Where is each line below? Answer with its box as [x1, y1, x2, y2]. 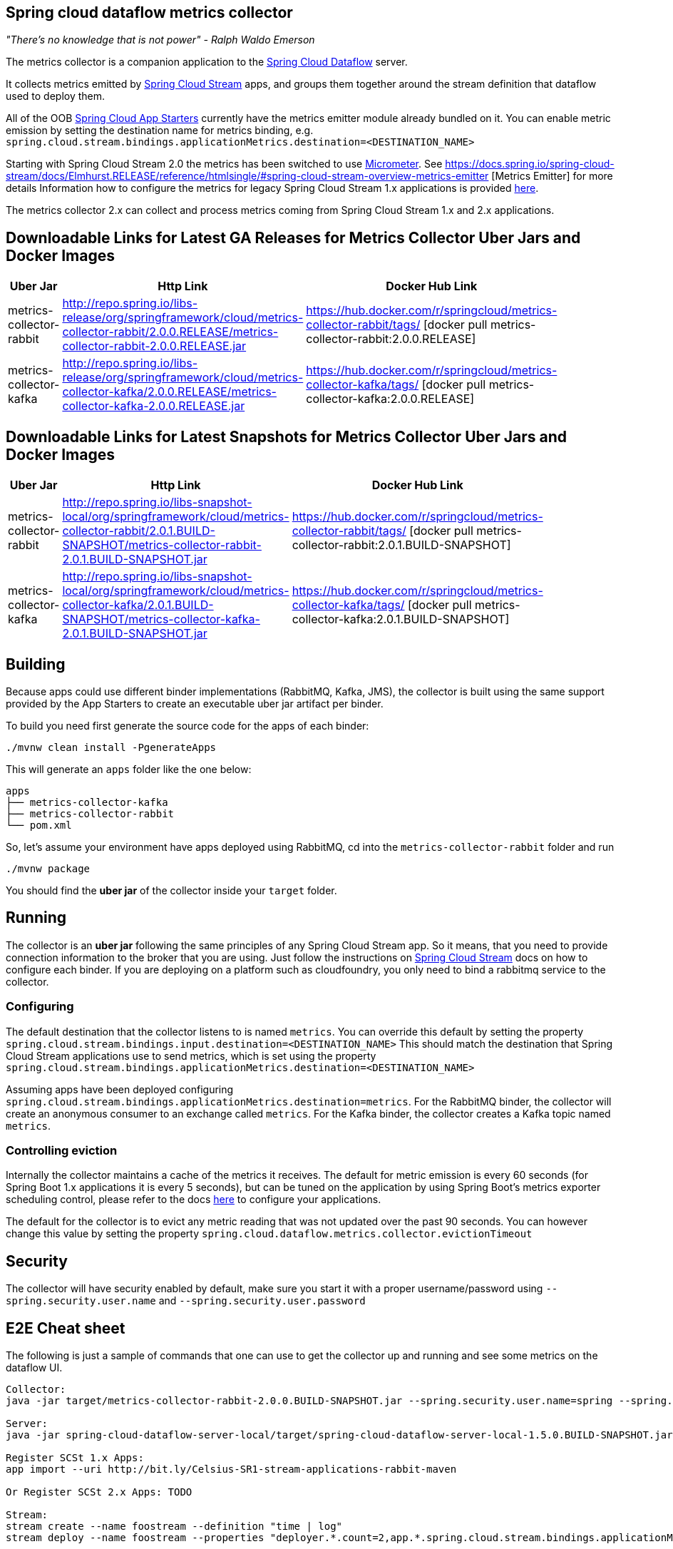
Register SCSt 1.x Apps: [6, 1451, 144, 1463]
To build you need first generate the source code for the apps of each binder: [6, 719, 369, 732]
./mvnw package [6, 862, 91, 874]
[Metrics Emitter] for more [491, 170, 613, 183]
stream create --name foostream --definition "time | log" [6, 1520, 343, 1532]
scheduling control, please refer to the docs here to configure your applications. [6, 1193, 381, 1206]
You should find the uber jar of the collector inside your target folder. [6, 884, 337, 896]
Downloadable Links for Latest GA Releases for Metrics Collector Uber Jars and [6, 228, 581, 247]
